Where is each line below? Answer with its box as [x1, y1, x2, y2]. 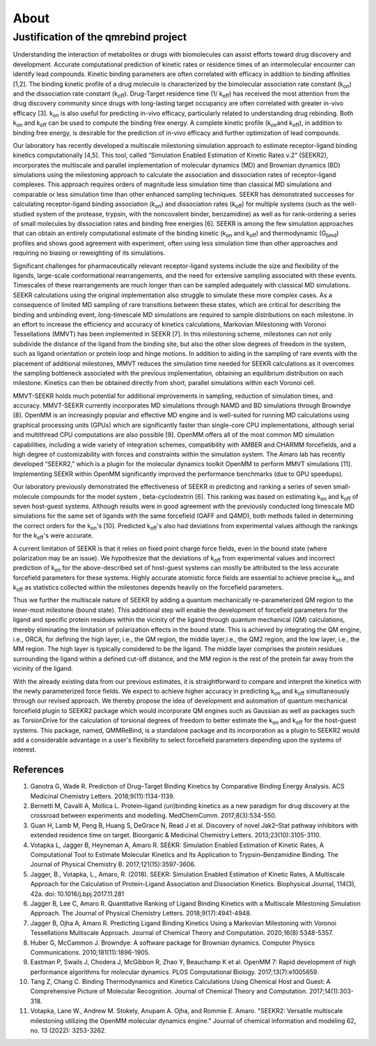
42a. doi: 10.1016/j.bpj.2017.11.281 [30, 890, 125, 898]
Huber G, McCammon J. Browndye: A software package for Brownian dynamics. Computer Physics [30, 939, 315, 947]
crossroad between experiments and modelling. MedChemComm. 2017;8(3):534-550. [30, 812, 277, 820]
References [13, 764, 64, 776]
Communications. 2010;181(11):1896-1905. [30, 948, 150, 956]
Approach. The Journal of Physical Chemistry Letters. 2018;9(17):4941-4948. [30, 909, 252, 918]
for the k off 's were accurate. [13, 531, 94, 541]
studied [13, 209, 35, 218]
